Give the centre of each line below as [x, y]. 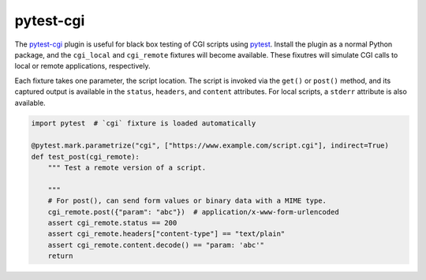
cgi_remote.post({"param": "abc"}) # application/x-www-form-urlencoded [193, 212]
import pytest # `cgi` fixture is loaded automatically [144, 123]
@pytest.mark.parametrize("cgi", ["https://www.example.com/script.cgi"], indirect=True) [210, 146]
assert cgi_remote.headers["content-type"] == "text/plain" [166, 234]
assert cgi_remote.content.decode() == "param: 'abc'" [156, 245]
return [60, 256]
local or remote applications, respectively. [82, 66]
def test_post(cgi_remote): [85, 157]
